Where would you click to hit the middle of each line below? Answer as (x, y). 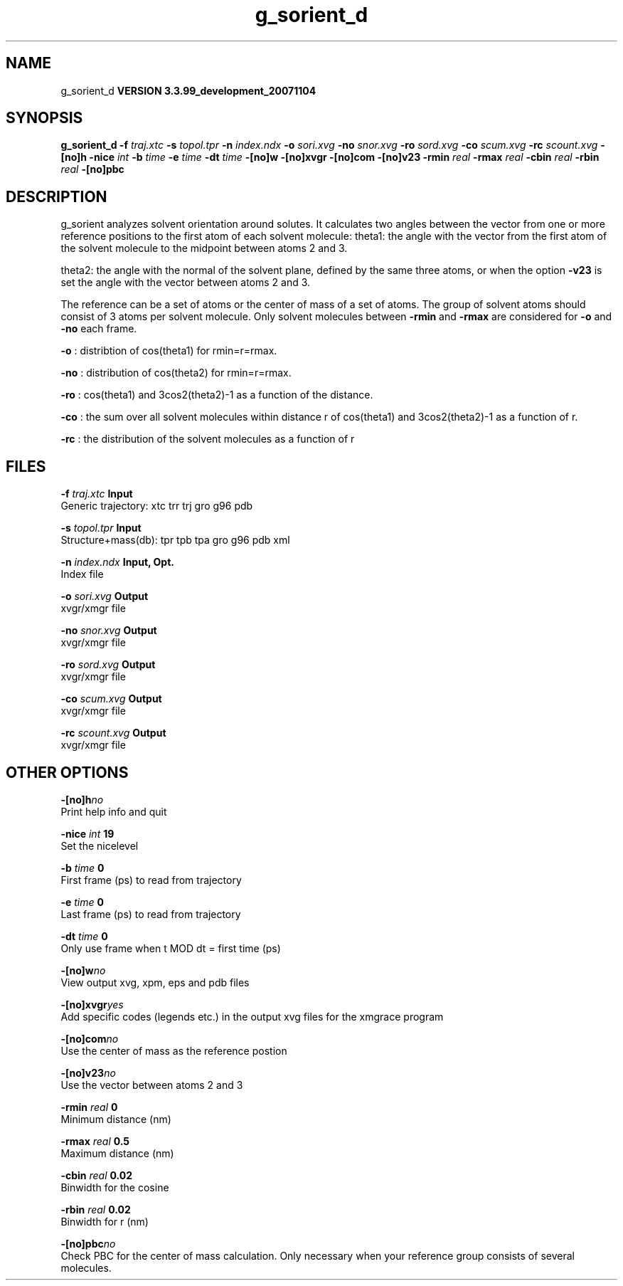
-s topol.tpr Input (101, 528)
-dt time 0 (84, 936)
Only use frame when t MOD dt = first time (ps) (171, 948)
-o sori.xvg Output (105, 596)
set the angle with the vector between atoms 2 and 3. (186, 283)
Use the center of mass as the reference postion (174, 1050)
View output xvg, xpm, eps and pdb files (155, 982)
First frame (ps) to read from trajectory (151, 880)
